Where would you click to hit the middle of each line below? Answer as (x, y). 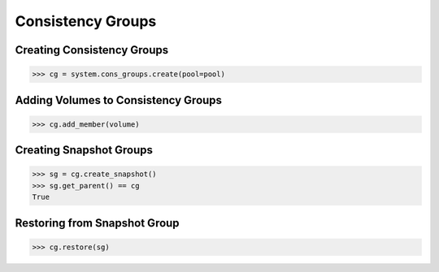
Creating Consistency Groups (92, 50)
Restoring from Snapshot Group (97, 223)
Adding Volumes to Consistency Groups (119, 100)
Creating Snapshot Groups (84, 150)
